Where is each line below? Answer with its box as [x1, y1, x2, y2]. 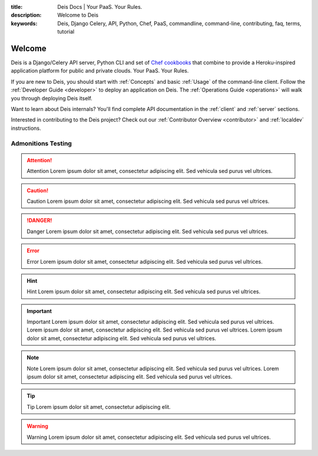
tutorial [57, 28, 75, 35]
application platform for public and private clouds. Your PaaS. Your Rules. [11, 67, 189, 74]
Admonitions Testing [11, 139, 72, 147]
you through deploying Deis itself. [11, 94, 92, 101]
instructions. [11, 124, 41, 132]
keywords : [11, 19, 38, 27]
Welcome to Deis [57, 12, 99, 19]
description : [11, 12, 42, 19]
